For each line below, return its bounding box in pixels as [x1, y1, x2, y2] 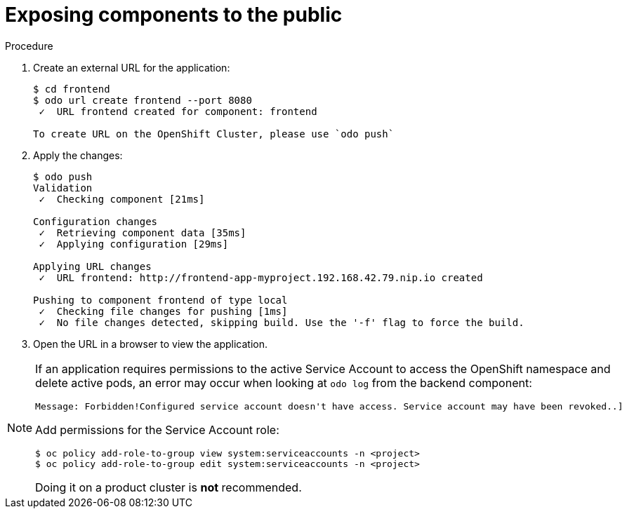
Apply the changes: [33, 149, 123, 161]
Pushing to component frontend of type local [33, 294, 288, 306]
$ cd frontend [33, 83, 110, 95]
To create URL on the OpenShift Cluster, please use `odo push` [33, 128, 395, 140]
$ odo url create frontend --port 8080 [33, 94, 252, 106]
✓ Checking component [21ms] [39, 193, 205, 205]
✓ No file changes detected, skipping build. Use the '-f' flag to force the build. [39, 316, 524, 328]
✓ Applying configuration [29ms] [39, 238, 229, 250]
